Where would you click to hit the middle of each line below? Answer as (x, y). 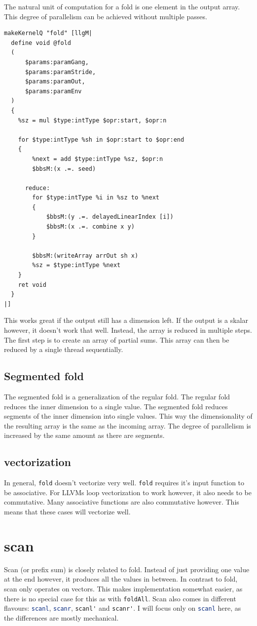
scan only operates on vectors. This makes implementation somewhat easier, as (123, 588)
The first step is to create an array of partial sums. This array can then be (117, 339)
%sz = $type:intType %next (76, 265)
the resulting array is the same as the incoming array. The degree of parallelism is (128, 425)
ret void (32, 285)
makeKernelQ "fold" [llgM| (48, 33)
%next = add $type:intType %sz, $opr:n (98, 159)
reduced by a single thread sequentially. (64, 349)
